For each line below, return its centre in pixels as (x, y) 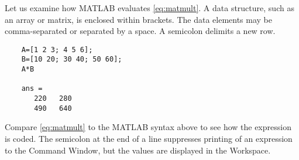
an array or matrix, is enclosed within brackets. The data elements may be (139, 19)
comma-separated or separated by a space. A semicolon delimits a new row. (140, 31)
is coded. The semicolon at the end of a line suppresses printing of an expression (149, 138)
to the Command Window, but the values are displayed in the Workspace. (138, 150)
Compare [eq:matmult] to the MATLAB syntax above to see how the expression (148, 127)
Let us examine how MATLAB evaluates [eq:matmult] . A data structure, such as (149, 8)
